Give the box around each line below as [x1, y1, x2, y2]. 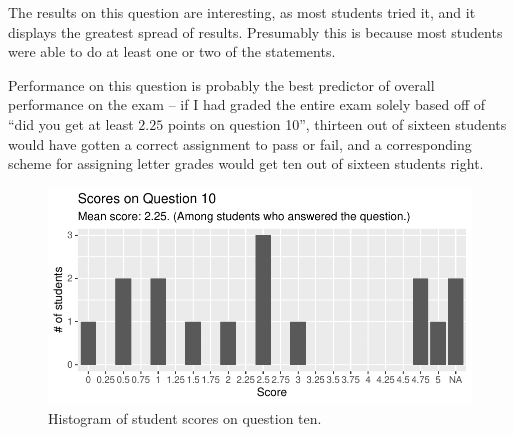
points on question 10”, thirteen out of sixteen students [167, 113, 507, 134]
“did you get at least [8, 113, 134, 134]
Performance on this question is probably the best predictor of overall [8, 74, 435, 95]
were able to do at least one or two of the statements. [8, 41, 336, 62]
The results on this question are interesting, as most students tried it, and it [8, 2, 476, 22]
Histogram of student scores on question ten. [48, 408, 322, 429]
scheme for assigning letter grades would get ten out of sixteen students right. [8, 153, 484, 174]
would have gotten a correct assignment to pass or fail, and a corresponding [8, 133, 472, 154]
